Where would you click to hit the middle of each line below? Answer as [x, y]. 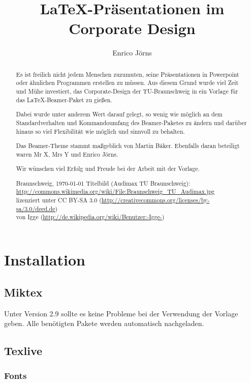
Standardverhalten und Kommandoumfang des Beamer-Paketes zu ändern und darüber [131, 122]
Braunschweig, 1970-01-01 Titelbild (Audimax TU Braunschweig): [103, 183]
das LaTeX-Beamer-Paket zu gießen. [64, 99]
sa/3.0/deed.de [36, 208]
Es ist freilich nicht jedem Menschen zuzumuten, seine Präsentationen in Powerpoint [128, 74]
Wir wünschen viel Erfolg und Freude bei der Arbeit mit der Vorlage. [108, 169]
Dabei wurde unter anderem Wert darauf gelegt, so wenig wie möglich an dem [119, 114]
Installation [45, 260]
